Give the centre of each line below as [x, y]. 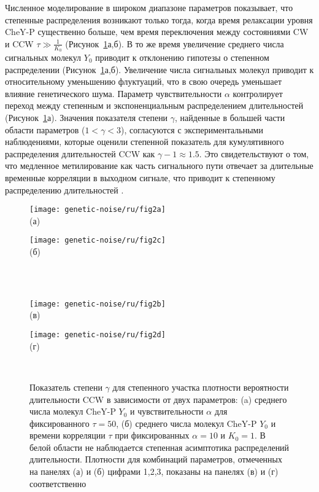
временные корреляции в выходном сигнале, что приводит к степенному [140, 177]
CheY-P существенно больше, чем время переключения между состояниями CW [157, 32]
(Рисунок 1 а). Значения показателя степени [86, 117]
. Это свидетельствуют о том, [254, 153]
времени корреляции [67, 435]
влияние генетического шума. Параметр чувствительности [113, 93]
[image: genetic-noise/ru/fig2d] [98, 335]
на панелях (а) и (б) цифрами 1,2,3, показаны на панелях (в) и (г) [154, 471]
